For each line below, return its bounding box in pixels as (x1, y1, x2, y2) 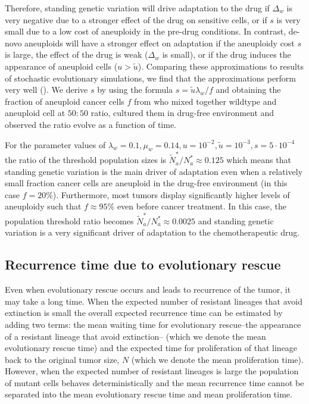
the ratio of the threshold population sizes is (5, 154, 167, 166)
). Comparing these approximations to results (138, 59, 304, 72)
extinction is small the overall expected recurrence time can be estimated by (5, 306, 283, 319)
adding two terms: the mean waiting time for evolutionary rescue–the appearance (5, 318, 301, 330)
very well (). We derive (5, 83, 88, 96)
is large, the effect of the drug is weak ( (5, 48, 148, 61)
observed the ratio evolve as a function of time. (5, 118, 176, 130)
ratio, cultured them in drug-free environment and (90, 107, 274, 119)
